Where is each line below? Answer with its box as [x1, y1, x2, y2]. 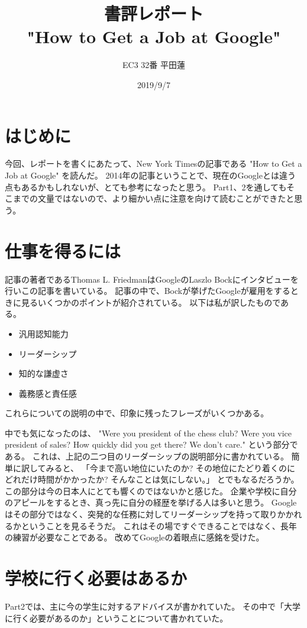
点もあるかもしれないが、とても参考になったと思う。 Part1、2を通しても [5, 180, 287, 193]
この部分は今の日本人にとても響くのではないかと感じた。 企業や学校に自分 [5, 484, 297, 497]
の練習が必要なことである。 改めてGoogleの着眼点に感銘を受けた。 [5, 531, 264, 543]
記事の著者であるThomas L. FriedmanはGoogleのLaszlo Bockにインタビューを [5, 273, 299, 285]
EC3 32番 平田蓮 [122, 59, 185, 71]
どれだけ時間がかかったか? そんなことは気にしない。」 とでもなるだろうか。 [5, 473, 299, 485]
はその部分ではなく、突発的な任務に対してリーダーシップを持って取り [5, 508, 277, 520]
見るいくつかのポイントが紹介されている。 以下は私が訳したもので [21, 296, 281, 308]
